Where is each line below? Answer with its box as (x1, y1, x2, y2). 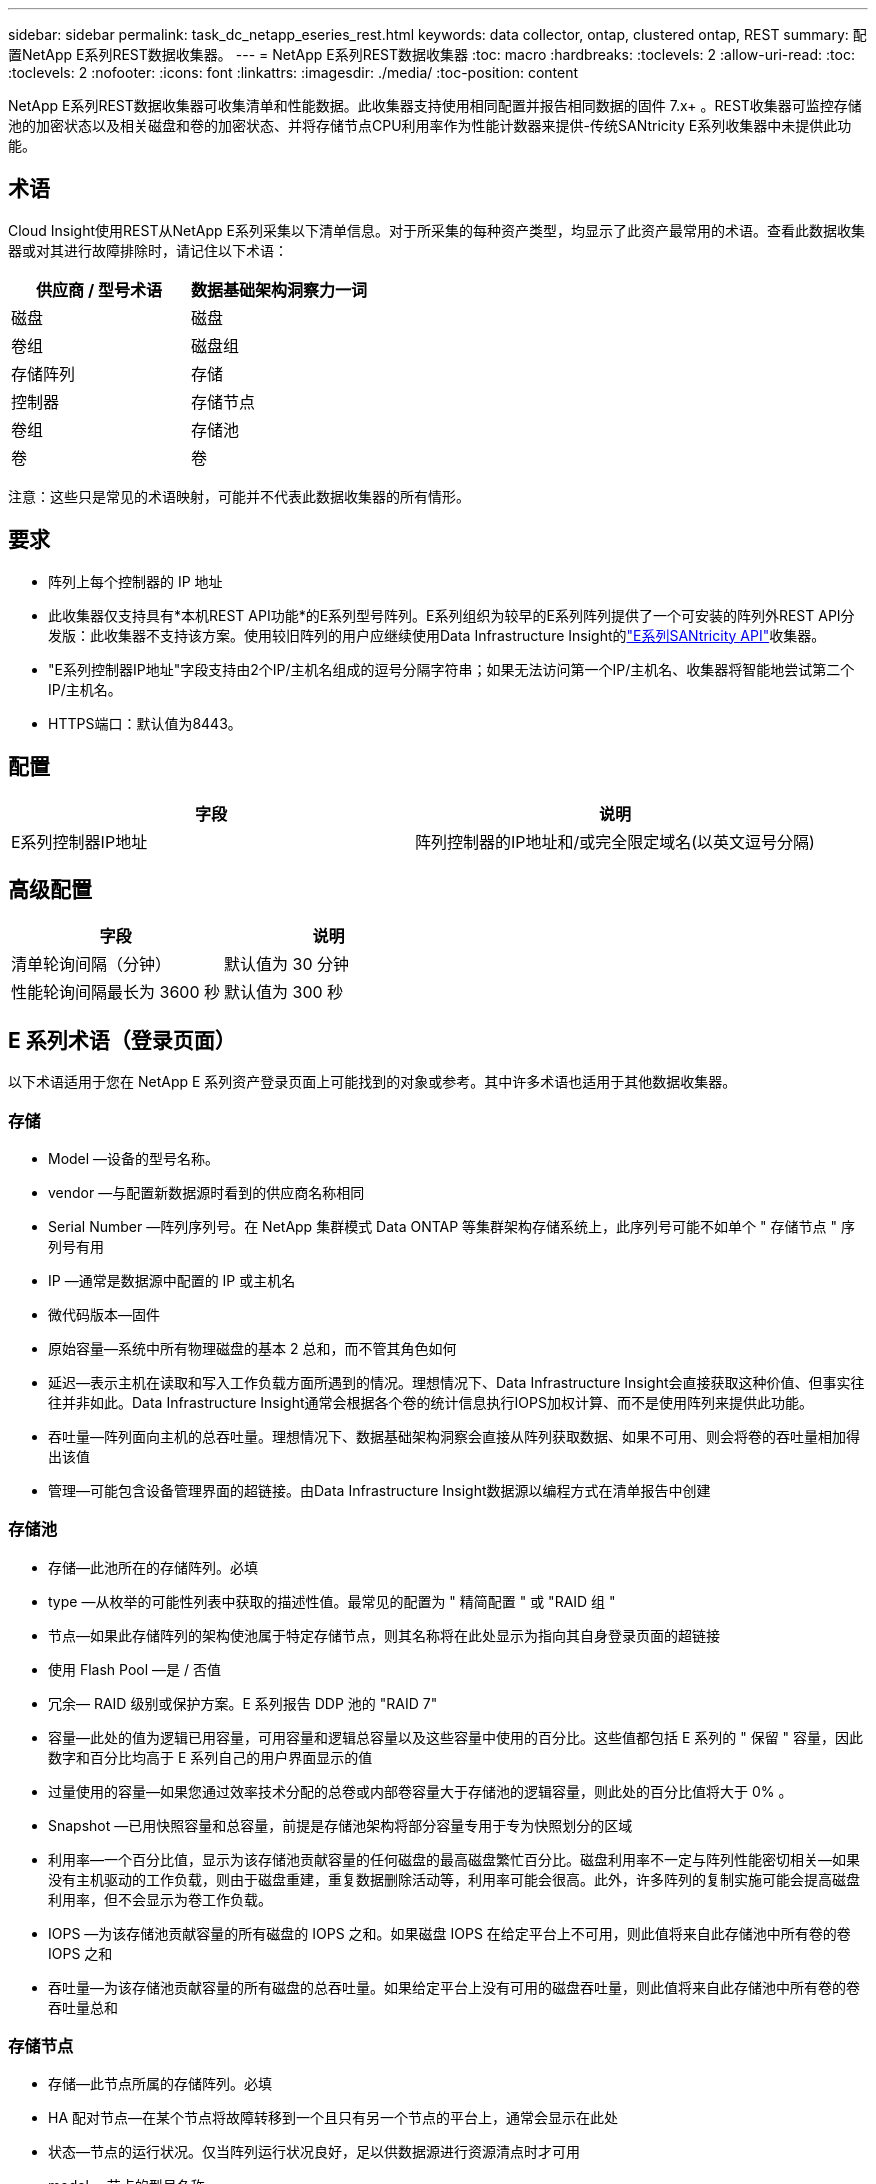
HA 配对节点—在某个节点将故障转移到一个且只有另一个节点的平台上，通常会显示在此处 (48, 2109, 618, 2127)
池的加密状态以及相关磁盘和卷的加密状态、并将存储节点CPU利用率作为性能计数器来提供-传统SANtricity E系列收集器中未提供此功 (8, 117, 852, 134)
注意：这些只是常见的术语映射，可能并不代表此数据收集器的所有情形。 (8, 487, 470, 505)
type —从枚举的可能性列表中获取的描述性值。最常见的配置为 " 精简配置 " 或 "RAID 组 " (48, 1592, 616, 1610)
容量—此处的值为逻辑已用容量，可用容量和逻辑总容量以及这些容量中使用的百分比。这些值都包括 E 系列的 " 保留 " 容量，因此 (48, 1728, 864, 1746)
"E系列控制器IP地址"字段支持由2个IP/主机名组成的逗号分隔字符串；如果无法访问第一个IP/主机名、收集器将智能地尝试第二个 (48, 660, 855, 678)
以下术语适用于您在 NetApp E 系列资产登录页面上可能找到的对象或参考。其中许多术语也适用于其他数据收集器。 (8, 1073, 737, 1091)
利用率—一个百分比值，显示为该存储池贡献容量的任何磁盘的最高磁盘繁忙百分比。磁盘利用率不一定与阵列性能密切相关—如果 (48, 1850, 860, 1868)
